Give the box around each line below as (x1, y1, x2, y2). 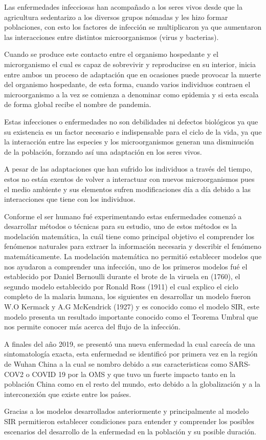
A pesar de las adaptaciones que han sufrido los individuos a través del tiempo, (4, 163, 252, 174)
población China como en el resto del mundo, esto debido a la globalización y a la (4, 379, 260, 389)
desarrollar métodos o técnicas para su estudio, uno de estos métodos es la (4, 221, 237, 232)
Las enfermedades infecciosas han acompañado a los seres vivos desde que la (4, 2, 243, 12)
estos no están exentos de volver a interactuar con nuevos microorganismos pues (4, 173, 255, 184)
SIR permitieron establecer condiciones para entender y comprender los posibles (4, 415, 254, 426)
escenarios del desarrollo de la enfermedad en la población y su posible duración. (4, 426, 256, 436)
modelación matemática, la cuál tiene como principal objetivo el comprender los (4, 231, 255, 241)
